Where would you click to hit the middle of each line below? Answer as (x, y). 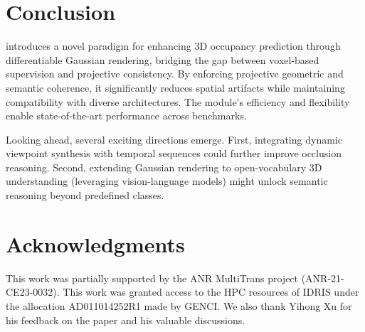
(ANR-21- (323, 278)
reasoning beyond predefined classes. (85, 195)
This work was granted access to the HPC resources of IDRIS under (211, 292)
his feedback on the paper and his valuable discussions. (126, 320)
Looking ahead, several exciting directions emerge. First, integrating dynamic (174, 139)
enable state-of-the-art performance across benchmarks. (126, 116)
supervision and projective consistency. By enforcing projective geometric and (175, 74)
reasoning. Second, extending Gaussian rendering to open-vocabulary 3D (164, 167)
